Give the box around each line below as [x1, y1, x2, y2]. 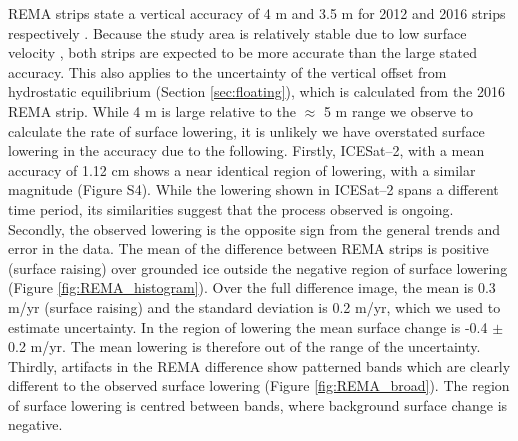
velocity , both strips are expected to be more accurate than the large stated [8, 42, 478, 63]
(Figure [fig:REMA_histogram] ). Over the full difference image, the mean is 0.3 [8, 277, 496, 298]
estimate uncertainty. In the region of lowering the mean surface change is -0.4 [8, 316, 488, 337]
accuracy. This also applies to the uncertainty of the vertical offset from [8, 61, 447, 82]
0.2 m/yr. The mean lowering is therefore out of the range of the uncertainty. [8, 336, 481, 357]
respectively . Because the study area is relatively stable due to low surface [8, 22, 467, 43]
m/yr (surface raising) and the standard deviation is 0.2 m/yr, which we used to [8, 296, 501, 317]
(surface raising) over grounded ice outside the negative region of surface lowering [8, 257, 508, 278]
